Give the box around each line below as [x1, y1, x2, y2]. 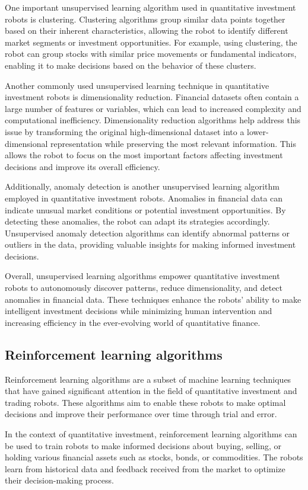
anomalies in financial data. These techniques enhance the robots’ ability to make [5, 293, 301, 305]
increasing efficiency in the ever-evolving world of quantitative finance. [5, 316, 261, 328]
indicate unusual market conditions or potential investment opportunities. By [5, 203, 286, 216]
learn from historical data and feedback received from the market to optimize [5, 462, 285, 475]
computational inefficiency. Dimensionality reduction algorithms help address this [5, 114, 301, 126]
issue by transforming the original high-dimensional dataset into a [5, 125, 245, 137]
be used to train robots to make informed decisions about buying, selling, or [5, 439, 282, 451]
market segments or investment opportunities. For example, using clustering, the [5, 36, 297, 48]
